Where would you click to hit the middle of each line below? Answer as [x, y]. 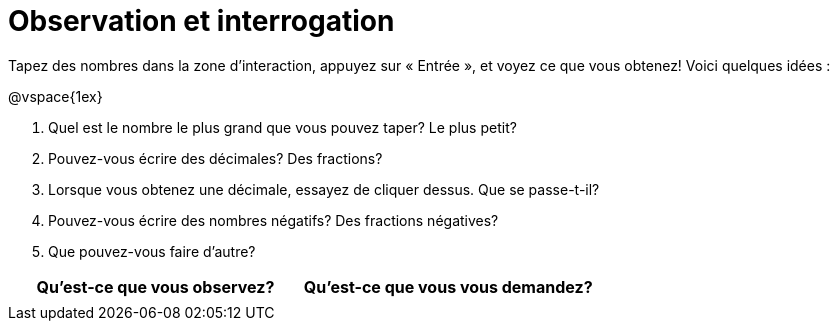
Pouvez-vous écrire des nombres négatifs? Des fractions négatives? [273, 220]
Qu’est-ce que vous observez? [155, 286]
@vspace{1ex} [55, 96]
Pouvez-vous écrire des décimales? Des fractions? [215, 158]
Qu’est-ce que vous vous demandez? [448, 286]
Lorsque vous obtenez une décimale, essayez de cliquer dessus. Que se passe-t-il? [324, 189]
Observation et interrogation [201, 21]
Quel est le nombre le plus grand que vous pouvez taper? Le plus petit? [282, 127]
